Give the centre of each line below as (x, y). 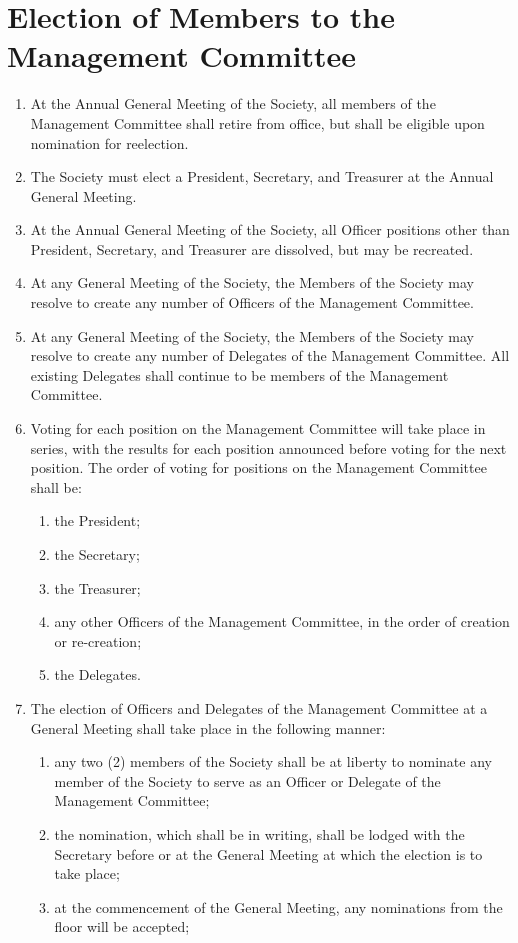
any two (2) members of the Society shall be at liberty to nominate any (273, 761)
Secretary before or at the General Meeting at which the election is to (268, 853)
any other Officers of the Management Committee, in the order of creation (282, 621)
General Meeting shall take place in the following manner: (208, 727)
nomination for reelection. (109, 142)
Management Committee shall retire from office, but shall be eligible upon (257, 122)
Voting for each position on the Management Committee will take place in (258, 428)
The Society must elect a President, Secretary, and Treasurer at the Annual (262, 176)
